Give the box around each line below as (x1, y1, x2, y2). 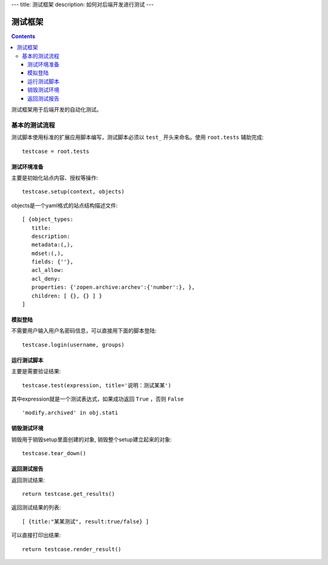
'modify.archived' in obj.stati (22, 410, 118, 416)
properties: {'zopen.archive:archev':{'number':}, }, (31, 284, 196, 291)
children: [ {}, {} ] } (31, 292, 103, 299)
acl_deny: (31, 275, 61, 282)
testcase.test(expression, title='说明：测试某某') (22, 382, 172, 388)
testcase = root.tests (22, 147, 90, 155)
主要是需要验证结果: (11, 368, 61, 375)
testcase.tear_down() (22, 450, 86, 457)
